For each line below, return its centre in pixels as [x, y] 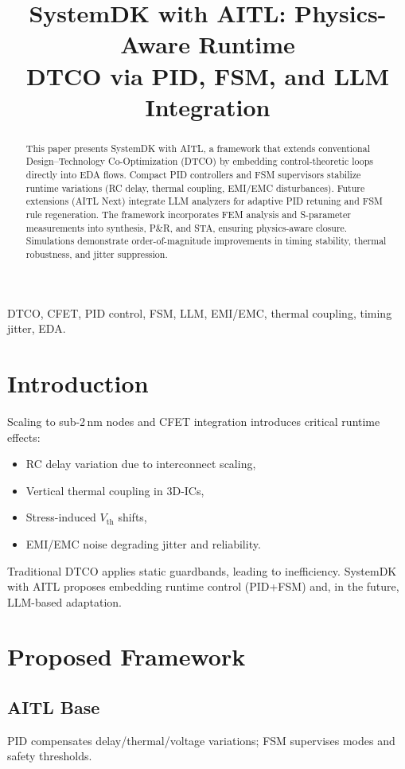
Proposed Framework [127, 656]
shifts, [132, 517]
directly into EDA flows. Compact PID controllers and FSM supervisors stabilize [193, 175]
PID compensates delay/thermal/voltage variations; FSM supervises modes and [201, 740]
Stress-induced [61, 517]
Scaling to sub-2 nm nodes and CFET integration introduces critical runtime [194, 421]
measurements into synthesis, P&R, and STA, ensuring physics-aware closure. [187, 227]
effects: [24, 437]
